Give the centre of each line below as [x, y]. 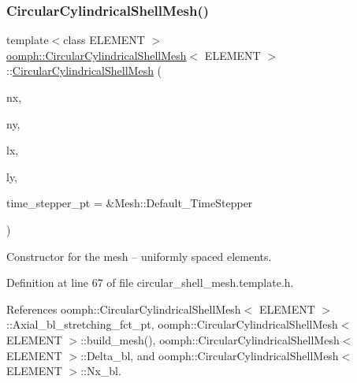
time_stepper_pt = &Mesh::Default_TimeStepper [130, 203]
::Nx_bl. [101, 371]
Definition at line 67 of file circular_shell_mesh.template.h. [150, 283]
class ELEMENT [104, 40]
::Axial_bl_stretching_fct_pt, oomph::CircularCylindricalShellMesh [172, 324]
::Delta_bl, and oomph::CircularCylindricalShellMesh [210, 355]
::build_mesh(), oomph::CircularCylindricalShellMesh [210, 339]
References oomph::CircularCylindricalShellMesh [124, 309]
